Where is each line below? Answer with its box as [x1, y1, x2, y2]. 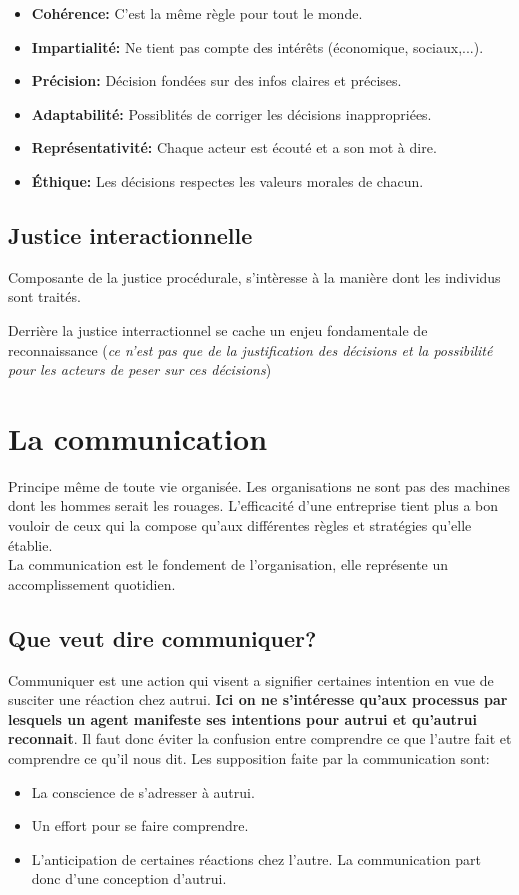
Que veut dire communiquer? [8, 622, 317, 653]
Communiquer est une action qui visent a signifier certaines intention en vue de [8, 669, 494, 690]
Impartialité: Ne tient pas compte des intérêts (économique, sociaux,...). [31, 36, 484, 57]
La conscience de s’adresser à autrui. [31, 781, 255, 802]
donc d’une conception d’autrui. [31, 868, 227, 889]
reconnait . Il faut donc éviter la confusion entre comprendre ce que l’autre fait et [8, 728, 512, 749]
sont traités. [8, 286, 81, 307]
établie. [8, 534, 53, 555]
